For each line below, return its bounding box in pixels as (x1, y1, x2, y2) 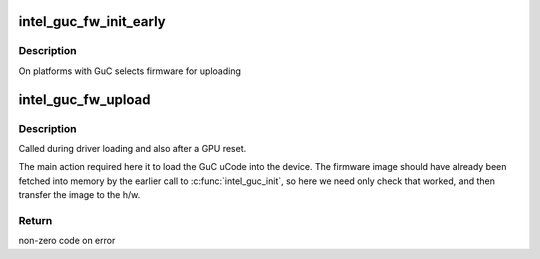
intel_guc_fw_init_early (18, 13, 166, 30)
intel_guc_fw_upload (18, 91, 151, 108)
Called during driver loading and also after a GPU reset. (18, 142, 247, 154)
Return (18, 213, 53, 227)
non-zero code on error (18, 235, 116, 247)
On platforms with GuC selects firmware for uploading (18, 65, 242, 77)
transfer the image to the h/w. (18, 189, 141, 201)
